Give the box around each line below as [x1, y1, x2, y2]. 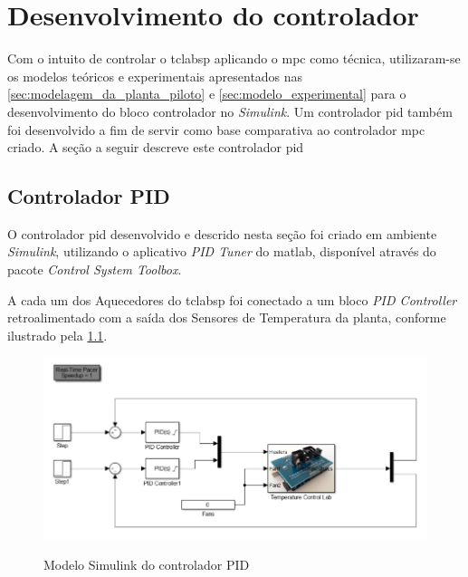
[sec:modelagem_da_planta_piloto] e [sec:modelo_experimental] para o [7, 84, 406, 103]
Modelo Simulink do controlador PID [43, 554, 250, 573]
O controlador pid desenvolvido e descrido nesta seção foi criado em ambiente [7, 224, 437, 243]
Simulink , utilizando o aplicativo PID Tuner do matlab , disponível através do [7, 242, 436, 261]
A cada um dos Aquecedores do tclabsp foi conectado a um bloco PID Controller [7, 290, 457, 309]
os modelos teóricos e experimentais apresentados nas [7, 66, 303, 85]
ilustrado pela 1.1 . [7, 325, 108, 344]
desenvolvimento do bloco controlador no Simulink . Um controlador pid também [7, 101, 453, 120]
